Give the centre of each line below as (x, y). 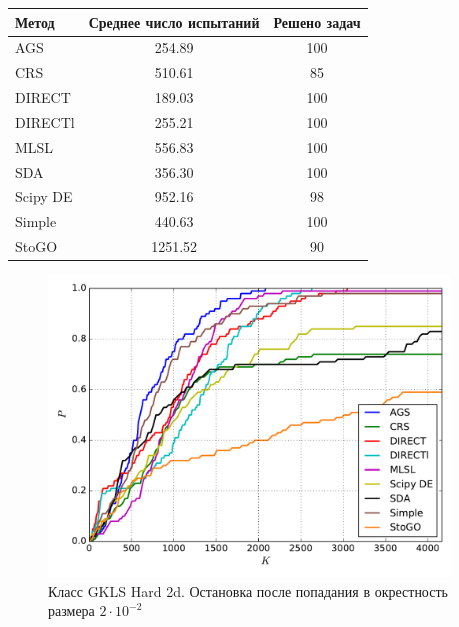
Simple (36, 221)
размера (71, 610)
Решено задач (317, 21)
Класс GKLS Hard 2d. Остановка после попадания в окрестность (248, 590)
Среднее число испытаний (174, 21)
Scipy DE (44, 196)
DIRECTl (45, 121)
